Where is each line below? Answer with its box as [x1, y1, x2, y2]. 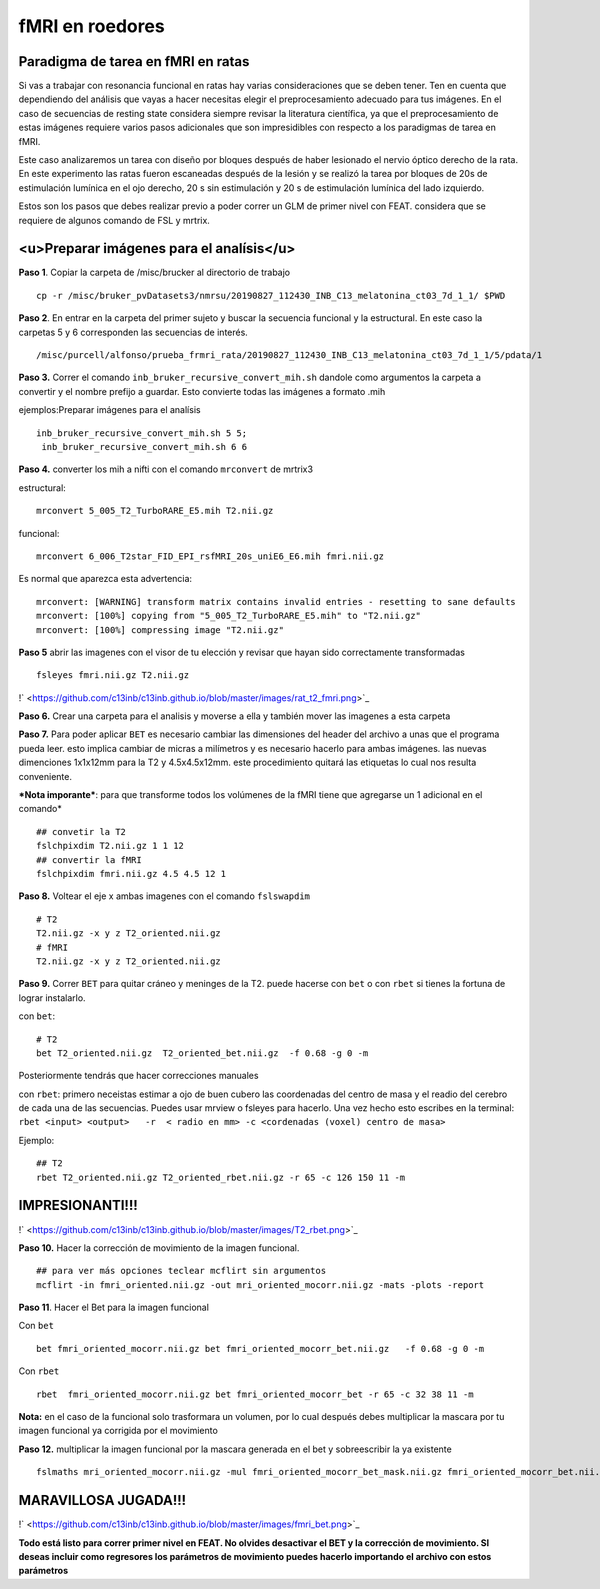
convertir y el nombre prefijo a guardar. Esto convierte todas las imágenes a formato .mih [18, 385, 386, 397]
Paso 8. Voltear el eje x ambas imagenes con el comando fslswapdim [18, 890, 310, 902]
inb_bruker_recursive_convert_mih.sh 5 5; [36, 427, 248, 439]
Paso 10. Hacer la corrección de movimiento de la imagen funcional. [18, 1241, 300, 1254]
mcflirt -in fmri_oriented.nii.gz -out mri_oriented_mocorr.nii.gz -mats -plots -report [36, 1279, 485, 1290]
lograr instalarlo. [18, 991, 86, 1004]
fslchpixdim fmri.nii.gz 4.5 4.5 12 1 [36, 868, 227, 879]
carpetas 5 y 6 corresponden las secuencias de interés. [18, 326, 249, 338]
